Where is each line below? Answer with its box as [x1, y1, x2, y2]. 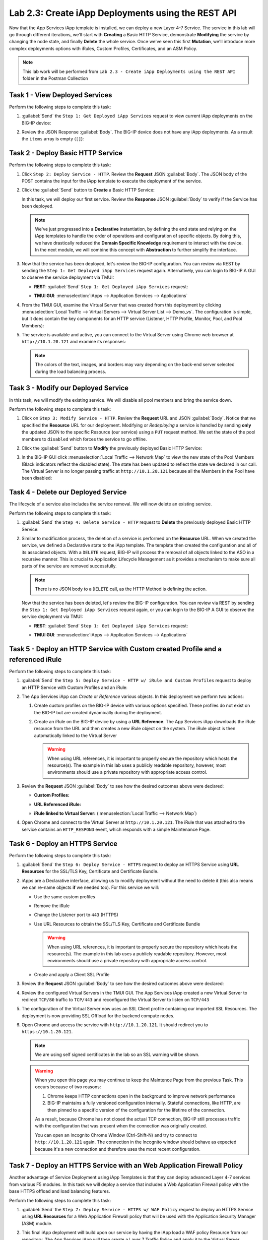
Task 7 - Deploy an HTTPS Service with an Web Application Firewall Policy [9, 1161, 243, 1170]
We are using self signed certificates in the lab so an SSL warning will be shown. [35, 1052, 200, 1057]
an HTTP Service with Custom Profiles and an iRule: [21, 684, 128, 690]
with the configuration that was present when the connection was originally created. [35, 1123, 207, 1129]
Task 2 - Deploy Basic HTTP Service [9, 149, 123, 157]
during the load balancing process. [35, 369, 106, 374]
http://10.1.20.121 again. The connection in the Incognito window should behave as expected [35, 1139, 237, 1145]
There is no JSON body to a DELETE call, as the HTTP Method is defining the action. [35, 586, 207, 592]
